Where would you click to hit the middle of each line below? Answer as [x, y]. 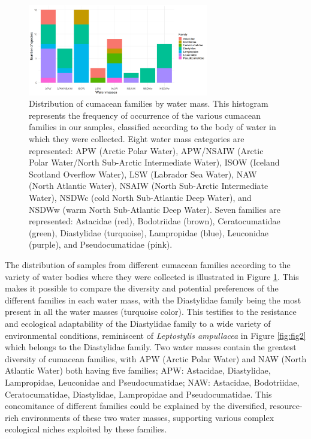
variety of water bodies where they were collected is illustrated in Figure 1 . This [152, 276]
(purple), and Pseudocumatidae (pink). [101, 244]
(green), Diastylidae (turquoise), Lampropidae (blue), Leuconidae [149, 232]
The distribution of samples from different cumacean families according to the [148, 265]
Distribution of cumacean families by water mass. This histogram [149, 103]
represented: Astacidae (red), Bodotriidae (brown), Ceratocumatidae [155, 221]
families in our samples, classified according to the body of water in [153, 127]
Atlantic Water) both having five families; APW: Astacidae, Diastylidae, [138, 370]
